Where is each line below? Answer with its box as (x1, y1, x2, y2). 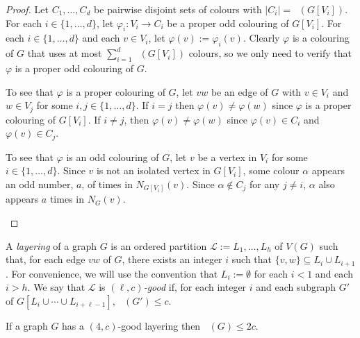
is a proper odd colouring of (15, 60, 133, 75)
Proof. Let (6, 2, 49, 16)
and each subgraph (256, 280, 336, 294)
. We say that (27, 280, 85, 294)
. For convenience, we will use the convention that (6, 266, 218, 280)
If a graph (6, 318, 48, 332)
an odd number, (6, 176, 74, 191)
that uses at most (27, 46, 102, 60)
